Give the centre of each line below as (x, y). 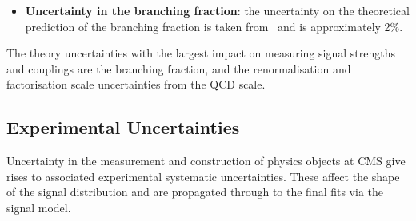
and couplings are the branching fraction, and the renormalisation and (179, 68)
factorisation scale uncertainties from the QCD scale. (136, 84)
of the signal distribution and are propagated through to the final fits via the (195, 192)
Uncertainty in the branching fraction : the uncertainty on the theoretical (217, 10)
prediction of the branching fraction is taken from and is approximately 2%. (214, 26)
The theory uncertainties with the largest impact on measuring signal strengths (201, 53)
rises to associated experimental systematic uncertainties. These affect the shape (203, 176)
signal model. (39, 207)
